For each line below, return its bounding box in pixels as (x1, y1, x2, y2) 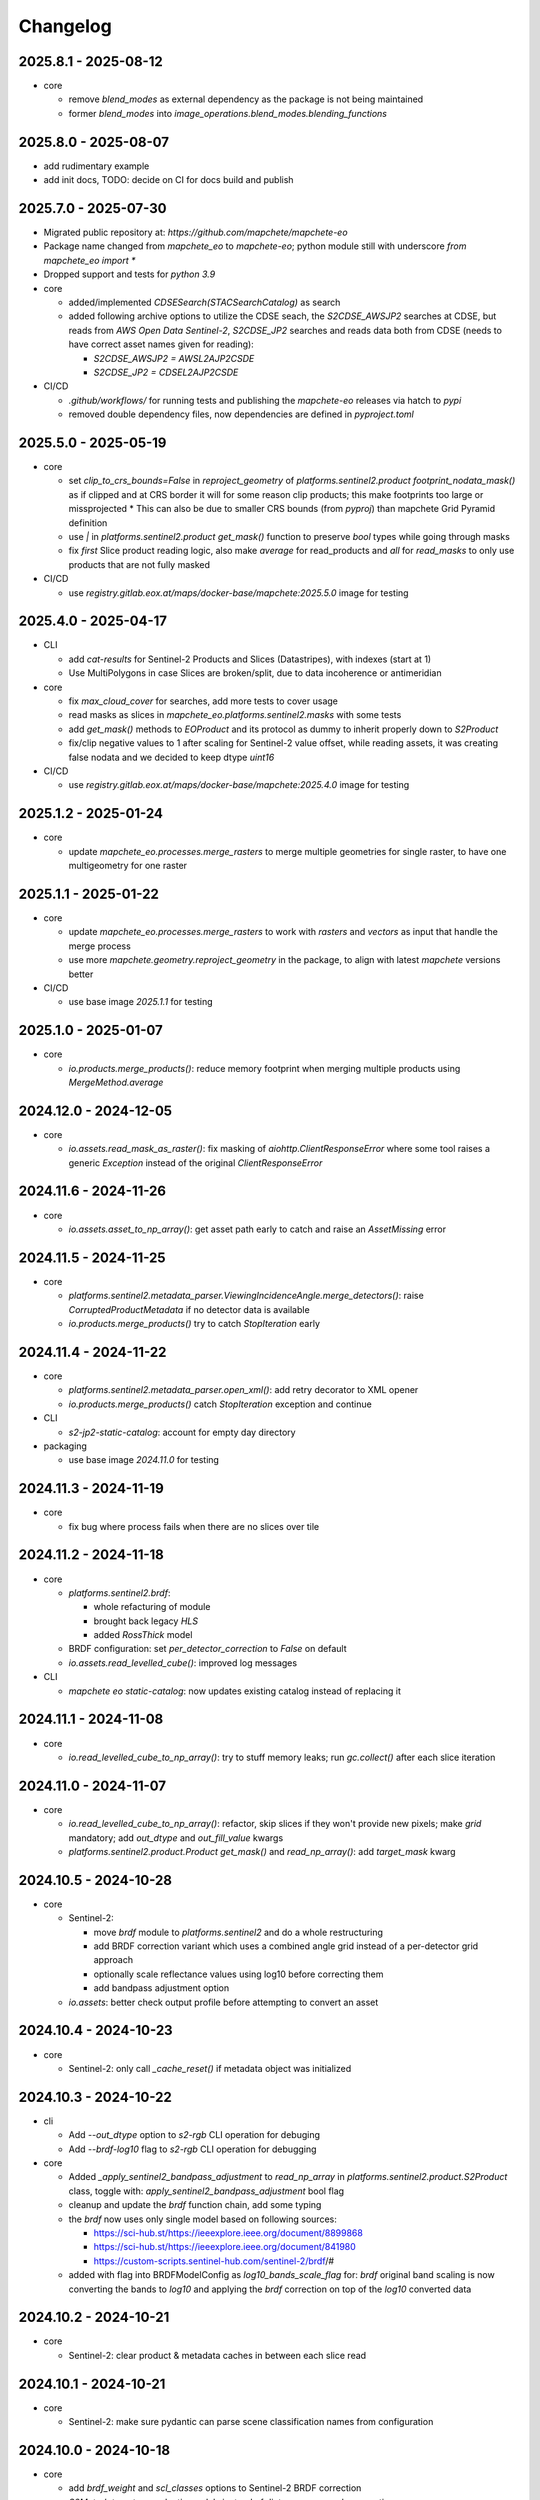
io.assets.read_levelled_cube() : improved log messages (68, 1656, 298, 1669)
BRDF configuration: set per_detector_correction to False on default (68, 1643, 347, 1655)
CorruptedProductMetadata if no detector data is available (68, 1303, 310, 1315)
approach (93, 1954, 134, 1966)
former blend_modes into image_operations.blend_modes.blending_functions (68, 107, 387, 119)
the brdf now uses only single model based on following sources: (68, 2213, 337, 2225)
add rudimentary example (43, 160, 150, 172)
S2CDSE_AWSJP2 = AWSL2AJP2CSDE (93, 352, 255, 364)
